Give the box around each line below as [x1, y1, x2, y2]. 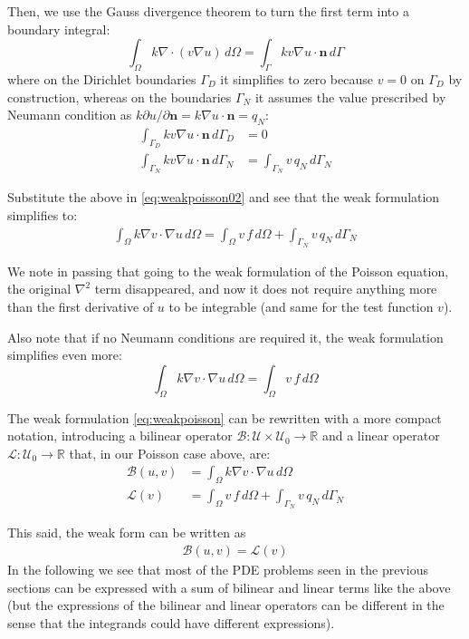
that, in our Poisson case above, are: [69, 443, 271, 462]
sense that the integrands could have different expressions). [7, 613, 335, 632]
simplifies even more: [7, 345, 122, 364]
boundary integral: [7, 19, 110, 38]
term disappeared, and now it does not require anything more [94, 279, 437, 298]
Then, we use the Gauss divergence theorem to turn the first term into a [7, 2, 409, 20]
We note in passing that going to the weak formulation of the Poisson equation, [7, 261, 449, 280]
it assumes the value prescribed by [254, 87, 446, 106]
